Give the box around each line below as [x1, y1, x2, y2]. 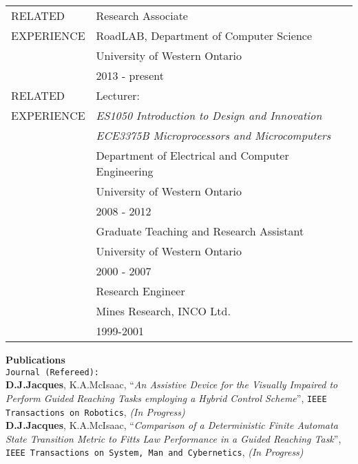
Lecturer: [96, 87, 140, 103]
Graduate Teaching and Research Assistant [96, 223, 304, 239]
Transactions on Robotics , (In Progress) [6, 404, 185, 419]
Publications [6, 352, 65, 366]
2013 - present [96, 67, 164, 83]
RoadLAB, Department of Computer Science [96, 28, 313, 43]
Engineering [96, 163, 154, 179]
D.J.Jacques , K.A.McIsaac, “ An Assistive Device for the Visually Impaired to [6, 377, 338, 392]
